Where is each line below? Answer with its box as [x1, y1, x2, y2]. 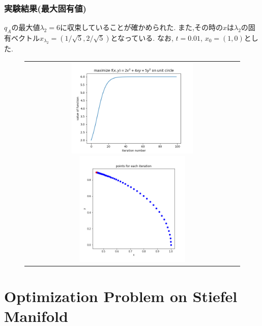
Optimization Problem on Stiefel [4, 286, 238, 307]
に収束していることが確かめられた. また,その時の [60, 22, 223, 33]
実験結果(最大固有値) [4, 2, 86, 14]
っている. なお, [125, 33, 173, 43]
